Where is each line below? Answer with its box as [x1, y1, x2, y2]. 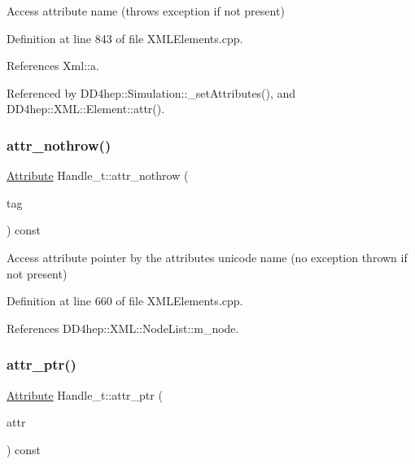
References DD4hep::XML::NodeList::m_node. [7, 319, 239, 336]
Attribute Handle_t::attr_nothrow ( [7, 167, 189, 184]
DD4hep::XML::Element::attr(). [7, 100, 165, 117]
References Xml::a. [7, 57, 99, 74]
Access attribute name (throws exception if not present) [7, 2, 285, 19]
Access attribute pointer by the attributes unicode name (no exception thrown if [7, 248, 408, 265]
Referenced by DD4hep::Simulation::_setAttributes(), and [7, 84, 296, 101]
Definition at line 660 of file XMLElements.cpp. [7, 292, 243, 309]
